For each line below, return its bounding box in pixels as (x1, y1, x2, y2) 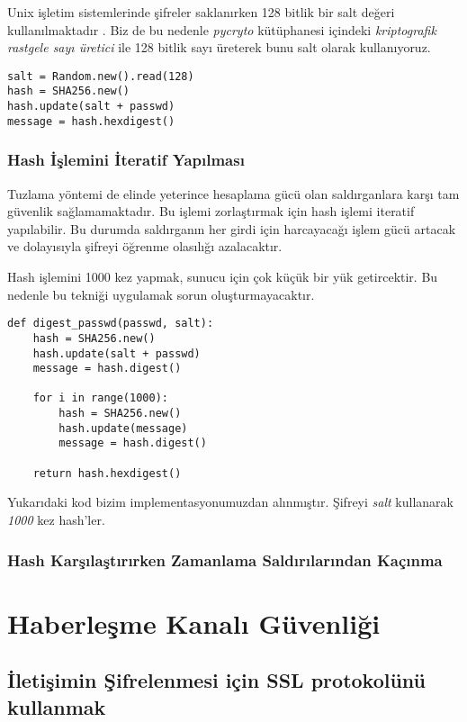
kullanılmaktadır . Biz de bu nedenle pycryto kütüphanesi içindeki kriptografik (7, 20, 436, 39)
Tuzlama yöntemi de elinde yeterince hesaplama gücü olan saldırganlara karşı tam (7, 184, 460, 203)
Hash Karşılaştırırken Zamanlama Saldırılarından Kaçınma (7, 548, 443, 571)
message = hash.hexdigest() (7, 114, 175, 128)
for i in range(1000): (32, 392, 168, 405)
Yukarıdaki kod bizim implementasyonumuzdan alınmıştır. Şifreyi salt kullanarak (7, 492, 454, 511)
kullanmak (7, 692, 106, 720)
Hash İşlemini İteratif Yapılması (7, 149, 245, 171)
